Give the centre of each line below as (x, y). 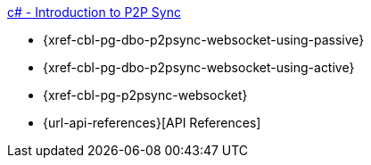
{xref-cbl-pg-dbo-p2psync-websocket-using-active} (199, 67)
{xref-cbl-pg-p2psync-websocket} (145, 95)
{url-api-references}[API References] (152, 123)
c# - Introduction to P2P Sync (94, 12)
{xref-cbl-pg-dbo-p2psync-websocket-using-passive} (204, 40)
